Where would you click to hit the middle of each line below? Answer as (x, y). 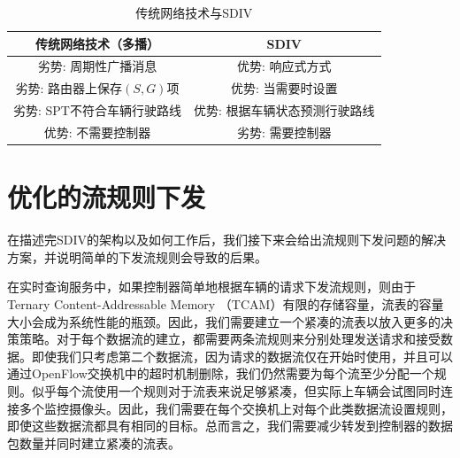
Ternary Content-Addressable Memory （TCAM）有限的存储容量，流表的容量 (226, 303)
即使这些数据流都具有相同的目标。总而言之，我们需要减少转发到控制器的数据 (230, 426)
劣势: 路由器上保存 (69, 88)
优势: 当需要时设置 (284, 88)
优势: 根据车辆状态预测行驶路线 (284, 110)
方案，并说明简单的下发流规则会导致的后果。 (137, 256)
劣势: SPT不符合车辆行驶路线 (97, 110)
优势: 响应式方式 (284, 66)
